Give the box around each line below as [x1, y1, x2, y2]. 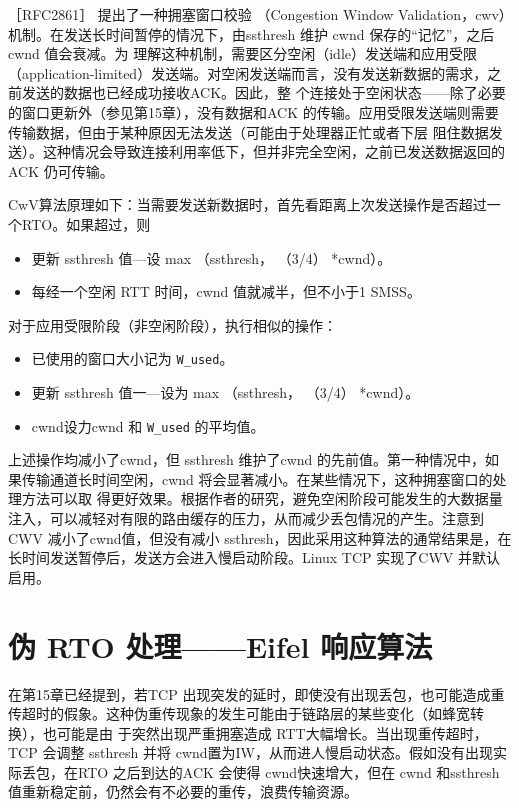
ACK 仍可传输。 [8, 160, 114, 181]
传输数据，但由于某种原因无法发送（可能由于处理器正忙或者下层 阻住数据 [8, 121, 489, 142]
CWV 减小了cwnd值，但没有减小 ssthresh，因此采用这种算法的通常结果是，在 [8, 527, 512, 548]
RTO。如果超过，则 [21, 213, 151, 234]
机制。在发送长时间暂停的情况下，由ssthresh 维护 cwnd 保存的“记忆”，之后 [8, 23, 495, 44]
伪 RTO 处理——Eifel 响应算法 [8, 625, 433, 666]
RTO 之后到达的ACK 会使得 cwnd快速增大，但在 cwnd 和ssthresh [77, 761, 500, 782]
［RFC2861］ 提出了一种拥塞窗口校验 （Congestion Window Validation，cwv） [8, 4, 506, 24]
